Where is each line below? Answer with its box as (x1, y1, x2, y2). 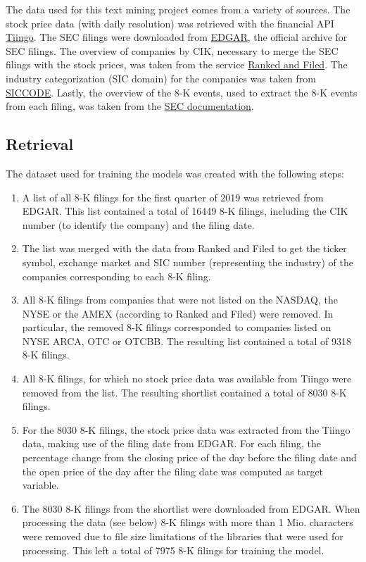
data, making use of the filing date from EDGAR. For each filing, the (22, 436, 321, 451)
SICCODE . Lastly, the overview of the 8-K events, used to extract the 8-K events (6, 85, 358, 99)
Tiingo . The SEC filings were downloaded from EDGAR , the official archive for (6, 30, 348, 44)
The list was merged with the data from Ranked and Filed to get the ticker (22, 241, 347, 256)
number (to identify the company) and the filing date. (22, 217, 255, 232)
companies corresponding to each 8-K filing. (22, 268, 211, 283)
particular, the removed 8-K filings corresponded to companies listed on (22, 320, 332, 335)
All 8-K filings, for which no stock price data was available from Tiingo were (22, 371, 352, 386)
